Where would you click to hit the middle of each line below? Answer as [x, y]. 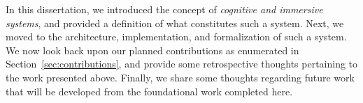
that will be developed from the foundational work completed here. [149, 91]
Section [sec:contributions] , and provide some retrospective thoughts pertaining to [182, 64]
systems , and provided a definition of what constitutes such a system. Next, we [175, 23]
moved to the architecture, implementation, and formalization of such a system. [176, 37]
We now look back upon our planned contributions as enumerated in [152, 50]
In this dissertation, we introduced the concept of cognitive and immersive [164, 9]
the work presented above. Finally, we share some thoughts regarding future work [180, 77]
